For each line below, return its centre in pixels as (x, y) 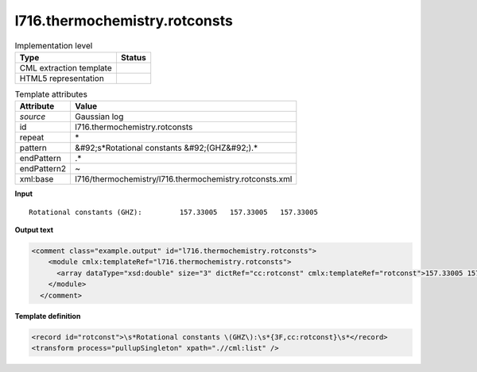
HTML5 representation (62, 78)
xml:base (37, 179)
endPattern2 (43, 169)
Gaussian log (99, 117)
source (33, 117)
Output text (34, 230)
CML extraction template (66, 67)
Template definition (48, 316)
